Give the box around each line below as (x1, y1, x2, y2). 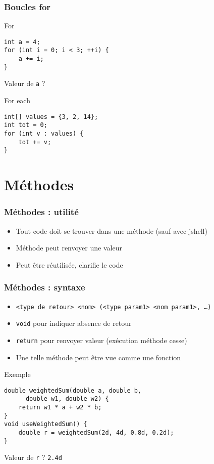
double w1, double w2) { (25, 395, 109, 403)
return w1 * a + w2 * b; (18, 404, 102, 411)
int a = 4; (4, 38, 40, 46)
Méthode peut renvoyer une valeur (16, 242, 122, 253)
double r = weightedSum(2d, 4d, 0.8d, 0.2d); (18, 429, 174, 436)
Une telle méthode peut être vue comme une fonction (16, 352, 181, 362)
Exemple (4, 369, 31, 379)
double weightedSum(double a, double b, (4, 387, 142, 394)
